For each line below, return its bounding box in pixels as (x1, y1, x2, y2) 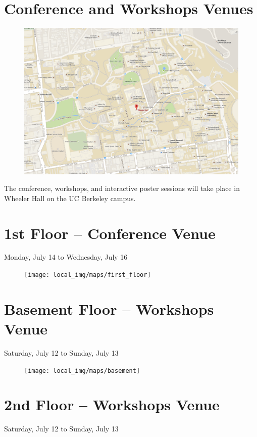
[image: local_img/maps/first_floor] (24, 271, 151, 279)
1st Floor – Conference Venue (4, 222, 216, 243)
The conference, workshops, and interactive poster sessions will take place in (4, 183, 240, 193)
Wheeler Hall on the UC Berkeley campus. (4, 192, 136, 203)
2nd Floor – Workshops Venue (4, 394, 220, 415)
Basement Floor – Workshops (4, 298, 214, 319)
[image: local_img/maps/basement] (24, 367, 140, 374)
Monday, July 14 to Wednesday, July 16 (4, 252, 128, 262)
